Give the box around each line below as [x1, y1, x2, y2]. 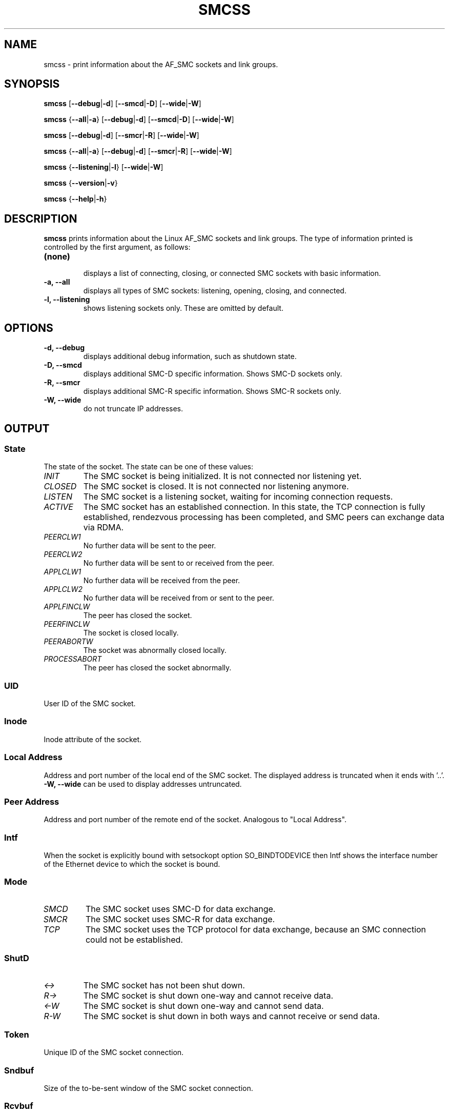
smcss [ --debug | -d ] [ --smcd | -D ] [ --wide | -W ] [44, 99, 201, 108]
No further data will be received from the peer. [83, 576, 240, 585]
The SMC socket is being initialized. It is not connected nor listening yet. [83, 471, 362, 482]
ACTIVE [44, 502, 73, 512]
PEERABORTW [44, 637, 93, 646]
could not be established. [85, 934, 183, 945]
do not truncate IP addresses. [83, 404, 183, 413]
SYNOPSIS [4, 77, 60, 91]
